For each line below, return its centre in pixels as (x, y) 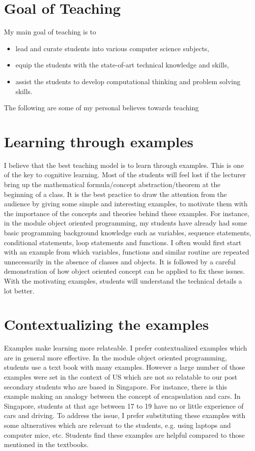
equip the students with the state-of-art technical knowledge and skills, (122, 65)
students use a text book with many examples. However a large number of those (125, 367)
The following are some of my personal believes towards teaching (101, 108)
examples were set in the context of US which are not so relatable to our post (121, 377)
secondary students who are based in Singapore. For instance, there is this (115, 386)
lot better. (19, 290)
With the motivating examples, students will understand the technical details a (123, 280)
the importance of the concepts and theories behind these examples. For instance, (127, 213)
